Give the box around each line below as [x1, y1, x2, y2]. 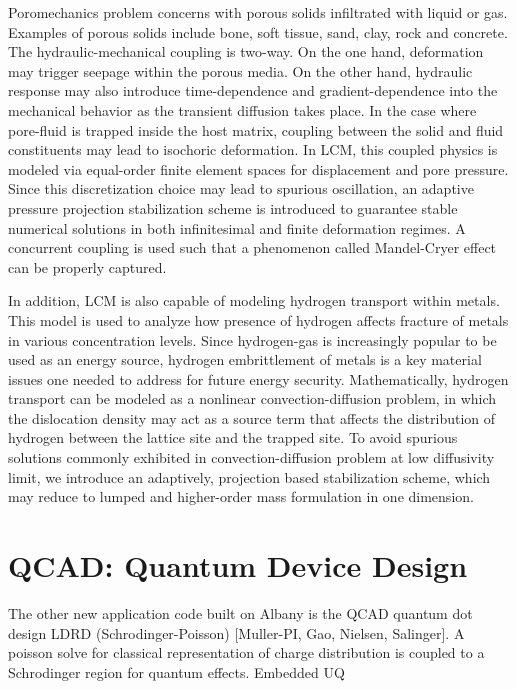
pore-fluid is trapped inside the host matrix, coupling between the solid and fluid [8, 119, 504, 140]
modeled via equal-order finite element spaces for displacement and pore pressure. [8, 158, 509, 179]
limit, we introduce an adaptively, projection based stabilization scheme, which [8, 466, 491, 487]
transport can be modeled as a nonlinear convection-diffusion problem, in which [8, 388, 497, 409]
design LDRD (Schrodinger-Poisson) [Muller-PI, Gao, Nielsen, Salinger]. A [8, 622, 465, 643]
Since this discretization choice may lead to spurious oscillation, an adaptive [8, 178, 474, 199]
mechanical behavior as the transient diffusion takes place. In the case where [8, 99, 477, 120]
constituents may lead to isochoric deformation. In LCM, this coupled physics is [8, 139, 498, 160]
